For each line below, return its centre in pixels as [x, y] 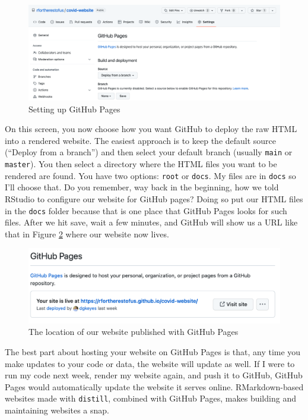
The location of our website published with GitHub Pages [134, 332]
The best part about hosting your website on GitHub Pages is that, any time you [153, 351]
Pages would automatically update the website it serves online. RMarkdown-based [154, 386]
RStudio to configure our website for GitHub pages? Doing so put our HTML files [154, 199]
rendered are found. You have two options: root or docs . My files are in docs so [150, 175]
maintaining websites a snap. [57, 410]
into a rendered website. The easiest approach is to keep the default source [141, 140]
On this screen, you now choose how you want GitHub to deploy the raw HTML [151, 129]
